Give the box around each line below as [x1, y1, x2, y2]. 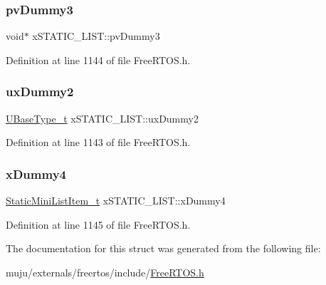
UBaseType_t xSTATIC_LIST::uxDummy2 [6, 110, 199, 125]
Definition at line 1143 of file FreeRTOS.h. [6, 135, 191, 150]
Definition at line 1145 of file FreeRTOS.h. [6, 217, 191, 232]
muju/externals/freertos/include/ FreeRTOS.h [6, 264, 204, 279]
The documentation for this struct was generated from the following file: [6, 241, 321, 256]
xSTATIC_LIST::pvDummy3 [32, 28, 160, 43]
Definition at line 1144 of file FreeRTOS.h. [6, 52, 191, 67]
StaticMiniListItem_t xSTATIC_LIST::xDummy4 [6, 193, 226, 208]
